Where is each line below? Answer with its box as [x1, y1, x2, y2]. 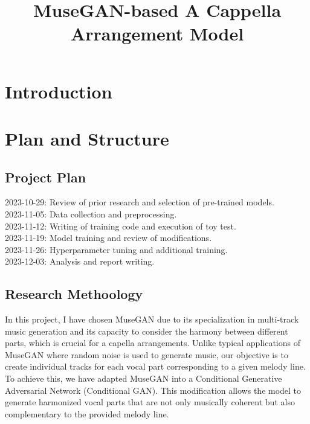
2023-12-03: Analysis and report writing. [5, 255, 155, 268]
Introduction [5, 79, 112, 103]
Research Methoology [5, 284, 143, 303]
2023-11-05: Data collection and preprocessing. [5, 207, 177, 220]
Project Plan [5, 167, 86, 186]
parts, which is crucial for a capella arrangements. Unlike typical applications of [5, 336, 300, 349]
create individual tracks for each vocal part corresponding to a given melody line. [5, 360, 306, 373]
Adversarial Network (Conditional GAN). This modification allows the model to [5, 384, 302, 396]
